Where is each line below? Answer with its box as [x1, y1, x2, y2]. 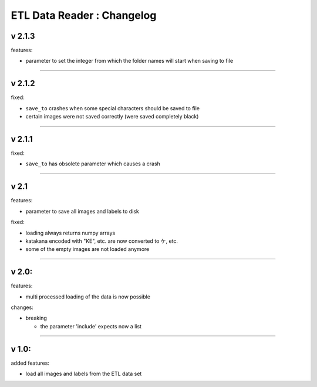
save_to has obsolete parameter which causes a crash [25, 160, 161, 167]
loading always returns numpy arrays [25, 229, 116, 236]
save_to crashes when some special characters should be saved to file [25, 104, 200, 111]
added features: [11, 359, 50, 366]
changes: [11, 304, 33, 311]
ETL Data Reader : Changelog [11, 9, 157, 22]
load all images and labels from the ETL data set [25, 370, 142, 378]
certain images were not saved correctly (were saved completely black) [25, 113, 199, 120]
